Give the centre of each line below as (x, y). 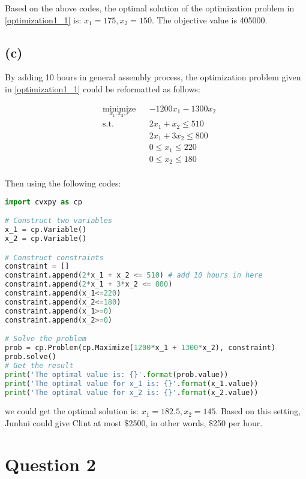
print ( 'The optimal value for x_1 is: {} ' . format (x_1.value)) (132, 383)
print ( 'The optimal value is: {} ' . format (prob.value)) (117, 374)
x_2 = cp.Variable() (46, 239)
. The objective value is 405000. (209, 19)
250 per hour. (238, 422)
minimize (119, 109)
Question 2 (50, 464)
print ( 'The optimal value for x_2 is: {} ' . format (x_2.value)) (132, 392)
